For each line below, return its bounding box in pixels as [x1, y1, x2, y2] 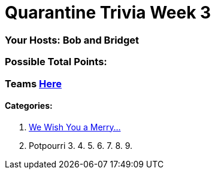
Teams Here [5, 77, 62, 90]
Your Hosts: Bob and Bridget [5, 33, 139, 46]
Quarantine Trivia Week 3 [5, 2, 211, 23]
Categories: [5, 100, 53, 111]
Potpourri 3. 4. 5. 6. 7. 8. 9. [29, 140, 133, 151]
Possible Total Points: [5, 56, 107, 68]
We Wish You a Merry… [29, 121, 121, 132]
